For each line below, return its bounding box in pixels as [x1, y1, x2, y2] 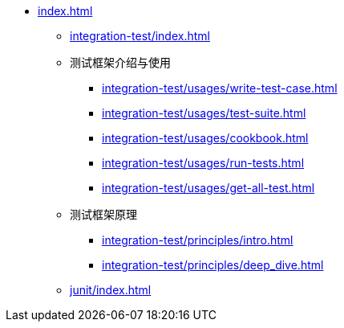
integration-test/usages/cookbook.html [102, 131, 309, 145]
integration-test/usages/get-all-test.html [102, 181, 315, 195]
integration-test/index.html [70, 29, 210, 43]
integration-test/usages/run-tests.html [102, 156, 305, 170]
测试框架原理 [70, 207, 137, 221]
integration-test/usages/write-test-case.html [102, 81, 338, 95]
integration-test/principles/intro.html [102, 233, 293, 247]
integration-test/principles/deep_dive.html [102, 258, 324, 272]
